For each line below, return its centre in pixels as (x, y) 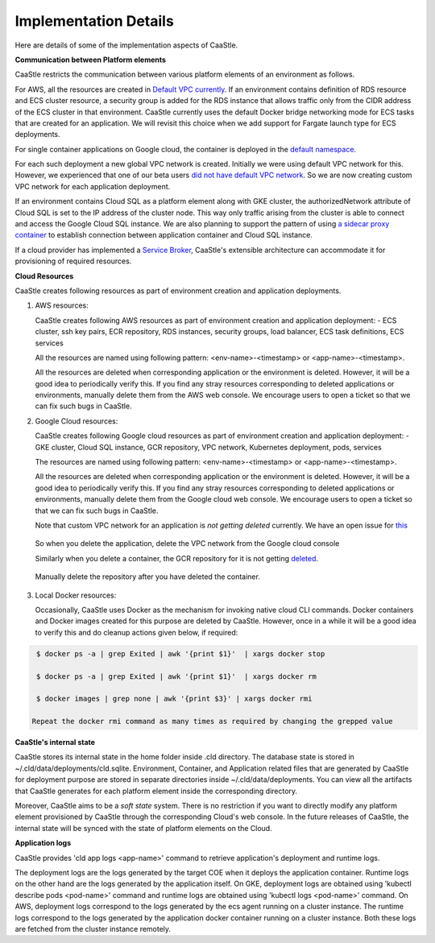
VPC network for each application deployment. (93, 186)
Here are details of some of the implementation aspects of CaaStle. (126, 45)
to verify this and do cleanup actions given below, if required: (137, 632)
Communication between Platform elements (91, 60)
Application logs (43, 843)
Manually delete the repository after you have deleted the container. (148, 577)
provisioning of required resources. (73, 261)
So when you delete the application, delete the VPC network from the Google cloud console (187, 544)
